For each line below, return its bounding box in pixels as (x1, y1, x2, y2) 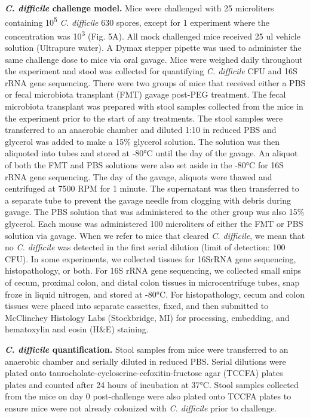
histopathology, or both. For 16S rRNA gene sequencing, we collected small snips (5, 264, 301, 277)
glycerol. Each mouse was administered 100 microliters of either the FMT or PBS (5, 217, 303, 229)
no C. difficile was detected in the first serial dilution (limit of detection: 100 (5, 241, 286, 253)
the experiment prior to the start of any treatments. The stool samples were (5, 111, 283, 124)
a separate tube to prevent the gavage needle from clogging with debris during (5, 193, 291, 206)
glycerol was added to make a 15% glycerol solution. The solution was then (5, 135, 280, 147)
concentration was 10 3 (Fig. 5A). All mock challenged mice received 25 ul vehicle (5, 28, 300, 42)
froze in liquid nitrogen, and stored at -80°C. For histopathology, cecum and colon (5, 287, 305, 300)
